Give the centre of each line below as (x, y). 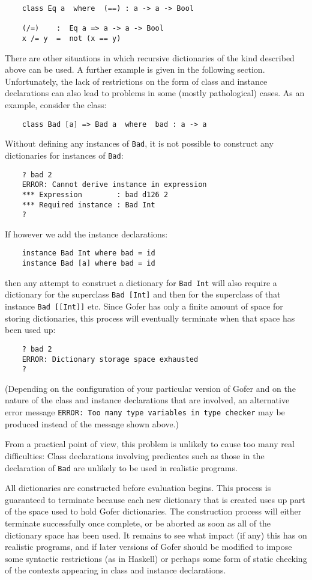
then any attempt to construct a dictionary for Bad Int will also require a (141, 282)
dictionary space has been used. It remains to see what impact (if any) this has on (156, 535)
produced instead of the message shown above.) (92, 423)
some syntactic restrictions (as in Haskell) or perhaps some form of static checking (156, 558)
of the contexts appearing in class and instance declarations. (115, 570)
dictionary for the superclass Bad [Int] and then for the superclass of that (143, 294)
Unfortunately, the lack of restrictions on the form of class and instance (136, 81)
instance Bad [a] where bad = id (88, 264)
